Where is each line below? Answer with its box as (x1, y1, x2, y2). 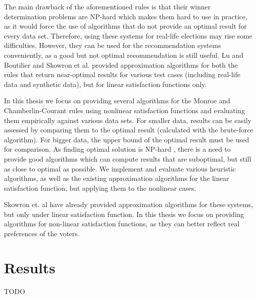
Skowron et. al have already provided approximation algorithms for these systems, (4, 199, 253, 210)
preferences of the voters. (4, 228, 80, 239)
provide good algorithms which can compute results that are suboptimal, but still (4, 153, 252, 164)
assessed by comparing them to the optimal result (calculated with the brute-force (4, 125, 254, 135)
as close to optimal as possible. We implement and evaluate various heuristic (4, 163, 236, 173)
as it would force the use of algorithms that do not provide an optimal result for (4, 21, 247, 31)
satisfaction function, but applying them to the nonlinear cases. (4, 182, 197, 193)
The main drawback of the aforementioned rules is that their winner (4, 1, 211, 11)
